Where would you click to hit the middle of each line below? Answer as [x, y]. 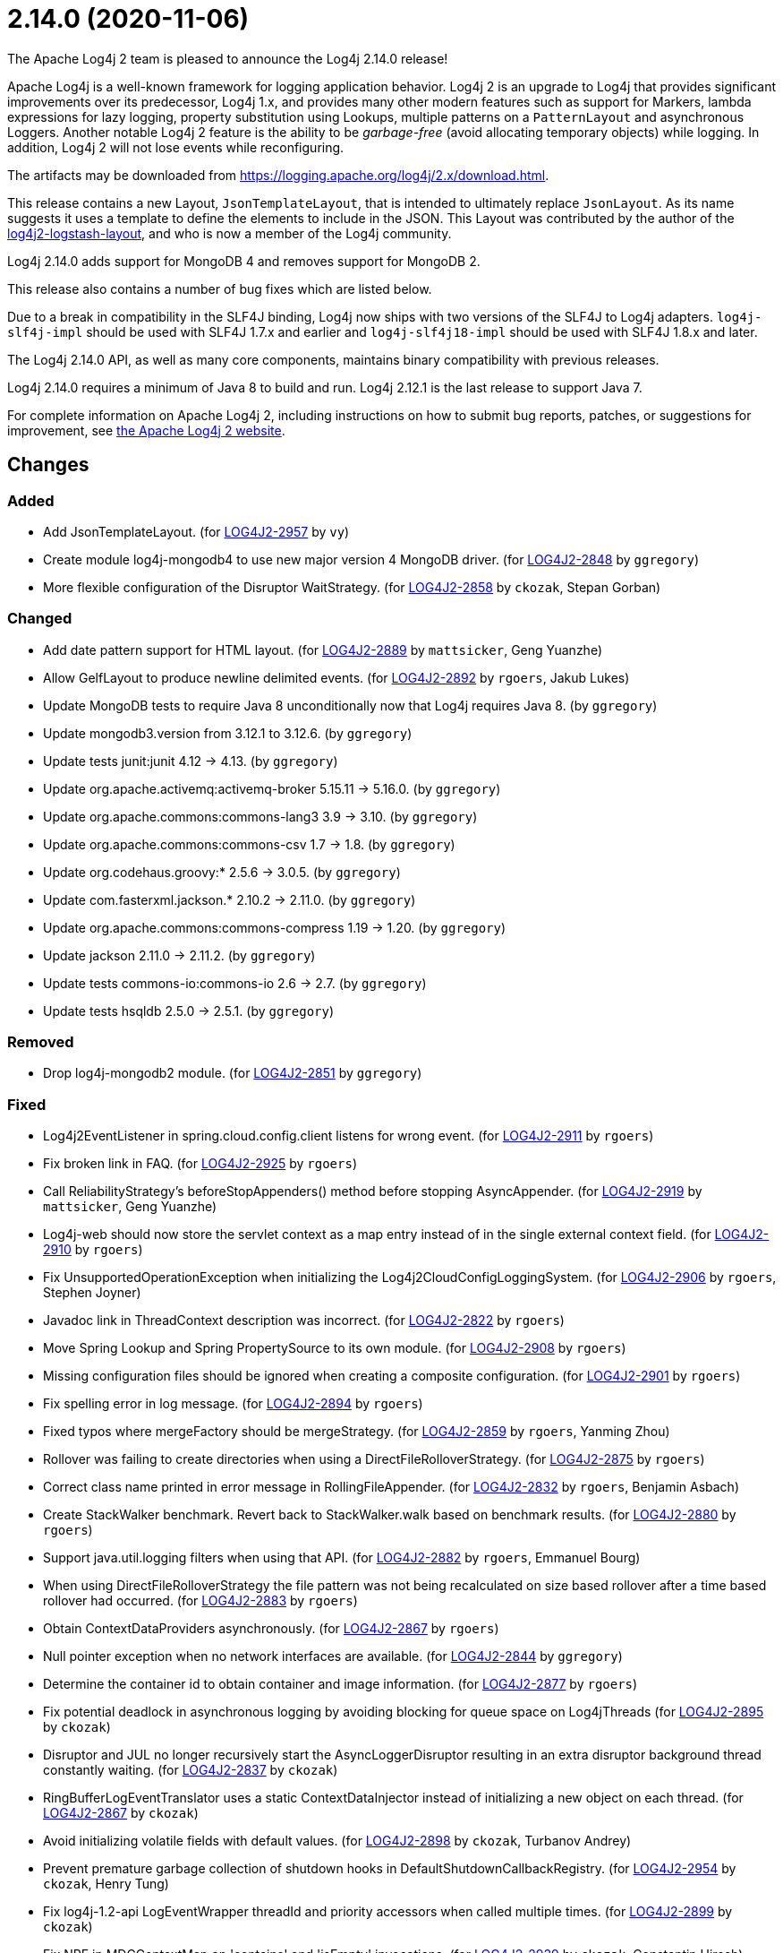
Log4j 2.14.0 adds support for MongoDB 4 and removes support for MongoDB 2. [244, 261]
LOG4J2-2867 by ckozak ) [121, 1813]
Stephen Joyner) [92, 1293]
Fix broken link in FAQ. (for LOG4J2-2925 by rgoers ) [200, 1164]
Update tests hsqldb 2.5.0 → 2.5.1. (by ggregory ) [189, 1011]
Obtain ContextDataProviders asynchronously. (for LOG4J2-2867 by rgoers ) [271, 1629]
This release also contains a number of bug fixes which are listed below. [220, 288]
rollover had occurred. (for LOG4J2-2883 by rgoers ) [200, 1601]
